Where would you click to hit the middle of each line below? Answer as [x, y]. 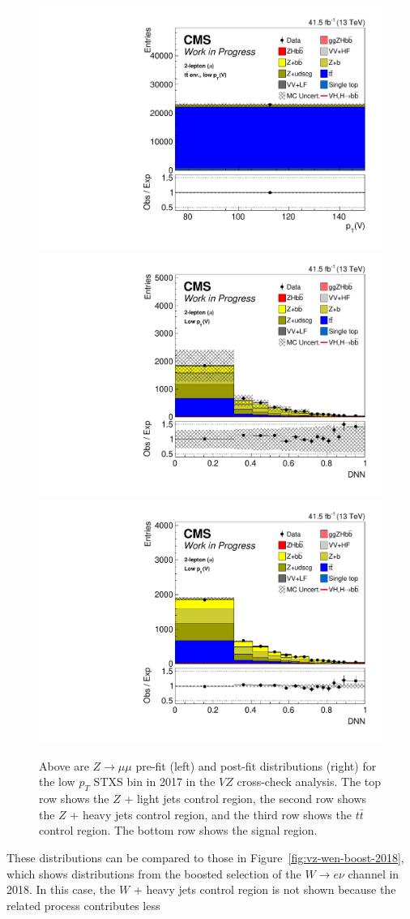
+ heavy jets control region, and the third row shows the [211, 814]
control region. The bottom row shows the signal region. [178, 830]
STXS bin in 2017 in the [154, 782]
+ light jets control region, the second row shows [246, 799]
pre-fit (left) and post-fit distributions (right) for [256, 765]
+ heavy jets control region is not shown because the [265, 889]
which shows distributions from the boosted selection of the [154, 873]
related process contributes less [83, 905]
